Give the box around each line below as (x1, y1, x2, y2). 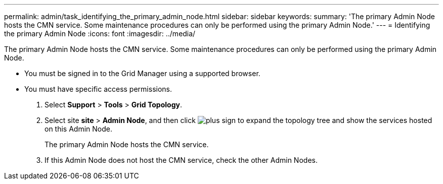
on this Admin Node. (45, 125, 112, 133)
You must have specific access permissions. (24, 85, 172, 93)
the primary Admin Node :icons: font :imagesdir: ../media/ (4, 29, 196, 38)
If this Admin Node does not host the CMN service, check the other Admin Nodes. (45, 156, 318, 164)
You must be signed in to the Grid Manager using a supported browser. (24, 69, 260, 78)
